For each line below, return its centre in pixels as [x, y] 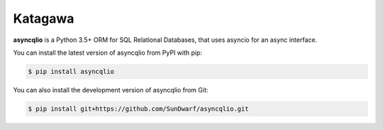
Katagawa [44, 18]
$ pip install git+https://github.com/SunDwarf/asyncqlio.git [138, 109]
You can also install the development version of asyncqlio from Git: [111, 90]
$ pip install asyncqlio [71, 71]
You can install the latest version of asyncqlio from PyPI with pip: [107, 53]
